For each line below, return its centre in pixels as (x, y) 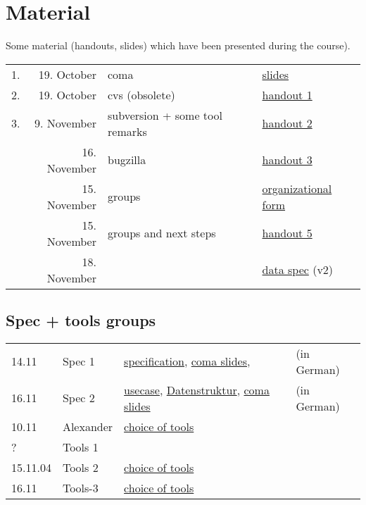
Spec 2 (78, 398)
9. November (65, 123)
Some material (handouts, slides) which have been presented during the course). (178, 45)
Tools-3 (80, 487)
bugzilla (127, 160)
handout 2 (287, 123)
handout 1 (287, 94)
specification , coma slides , (187, 361)
